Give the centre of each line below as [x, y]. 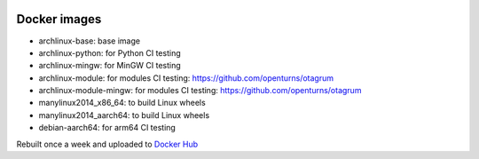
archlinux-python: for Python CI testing [110, 52]
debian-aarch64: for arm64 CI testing [107, 128]
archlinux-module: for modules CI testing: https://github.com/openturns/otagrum [186, 78]
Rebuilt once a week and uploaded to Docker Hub [107, 144]
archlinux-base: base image [90, 41]
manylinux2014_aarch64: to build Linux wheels [124, 115]
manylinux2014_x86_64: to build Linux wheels [122, 103]
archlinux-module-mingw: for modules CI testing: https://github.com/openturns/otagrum [200, 91]
